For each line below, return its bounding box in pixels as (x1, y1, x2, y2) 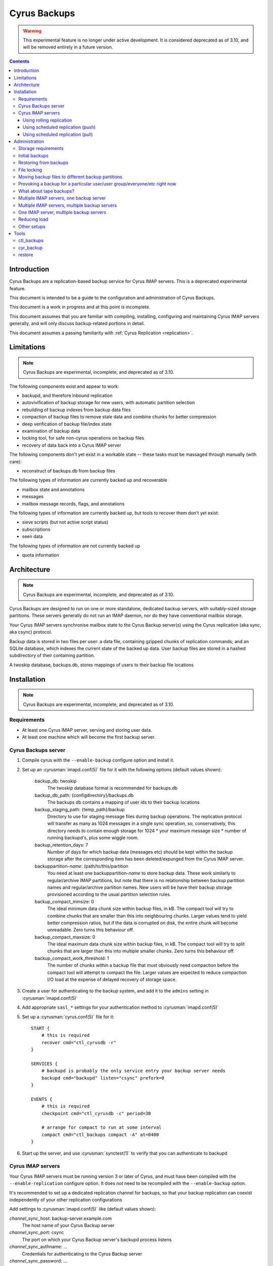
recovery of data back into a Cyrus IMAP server (22, 442, 121, 448)
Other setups (18, 223, 45, 229)
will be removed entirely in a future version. (23, 44, 113, 50)
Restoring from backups (18, 160, 69, 166)
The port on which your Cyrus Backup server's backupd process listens (22, 1236, 172, 1243)
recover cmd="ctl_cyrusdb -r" (41, 1040, 116, 1045)
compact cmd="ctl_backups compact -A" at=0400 (41, 1132, 159, 1137)
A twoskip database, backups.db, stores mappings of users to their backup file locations (9, 661, 194, 668)
